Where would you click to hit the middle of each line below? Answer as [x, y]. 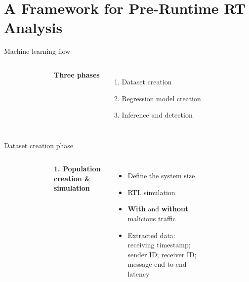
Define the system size [161, 176]
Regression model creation [161, 98]
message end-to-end [157, 264]
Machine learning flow [37, 51]
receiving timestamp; [159, 245]
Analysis [33, 27]
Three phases [77, 74]
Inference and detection [157, 115]
